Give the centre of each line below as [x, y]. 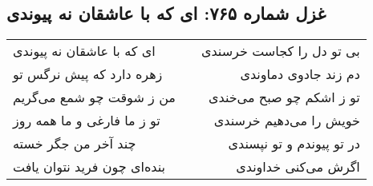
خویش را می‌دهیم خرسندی [287, 121]
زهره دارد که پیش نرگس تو [88, 74]
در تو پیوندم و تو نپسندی [294, 144]
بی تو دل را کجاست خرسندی [280, 51]
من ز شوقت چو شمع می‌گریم [94, 97]
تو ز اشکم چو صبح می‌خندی [284, 97]
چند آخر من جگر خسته [75, 144]
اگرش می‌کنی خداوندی [298, 167]
